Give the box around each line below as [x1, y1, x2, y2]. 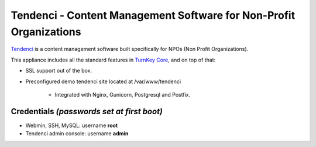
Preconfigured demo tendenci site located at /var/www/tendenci [25, 78, 181, 85]
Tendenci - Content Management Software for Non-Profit [11, 9, 296, 22]
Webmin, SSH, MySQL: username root [25, 122, 118, 129]
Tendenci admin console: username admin [25, 130, 129, 137]
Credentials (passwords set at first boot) [11, 106, 163, 117]
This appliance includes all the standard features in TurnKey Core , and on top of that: [11, 56, 216, 63]
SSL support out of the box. [25, 67, 92, 74]
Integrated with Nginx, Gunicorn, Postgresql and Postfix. [54, 91, 190, 98]
